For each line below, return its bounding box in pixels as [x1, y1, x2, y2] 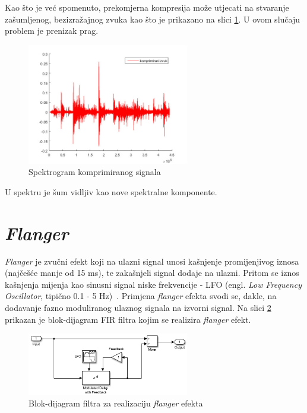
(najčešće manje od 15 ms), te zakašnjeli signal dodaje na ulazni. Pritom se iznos [5, 266, 299, 279]
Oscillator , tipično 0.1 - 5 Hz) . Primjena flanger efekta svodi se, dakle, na [5, 290, 277, 302]
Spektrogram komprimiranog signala [29, 166, 161, 178]
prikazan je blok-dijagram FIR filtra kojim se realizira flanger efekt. [5, 313, 251, 325]
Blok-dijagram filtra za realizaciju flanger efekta [29, 397, 203, 409]
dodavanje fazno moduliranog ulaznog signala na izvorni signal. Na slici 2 [5, 301, 271, 314]
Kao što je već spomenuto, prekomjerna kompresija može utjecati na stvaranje [5, 1, 289, 13]
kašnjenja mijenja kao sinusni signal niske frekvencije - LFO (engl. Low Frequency [5, 278, 302, 290]
